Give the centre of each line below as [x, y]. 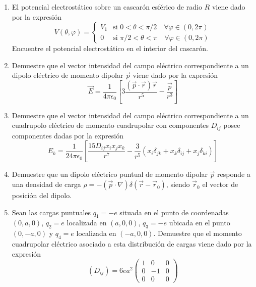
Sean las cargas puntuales [51, 212]
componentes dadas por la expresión [68, 135]
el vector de [220, 184]
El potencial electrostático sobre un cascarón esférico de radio [107, 7]
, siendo [178, 184]
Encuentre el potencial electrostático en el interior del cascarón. [110, 48]
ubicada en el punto [200, 223]
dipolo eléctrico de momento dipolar [68, 75]
